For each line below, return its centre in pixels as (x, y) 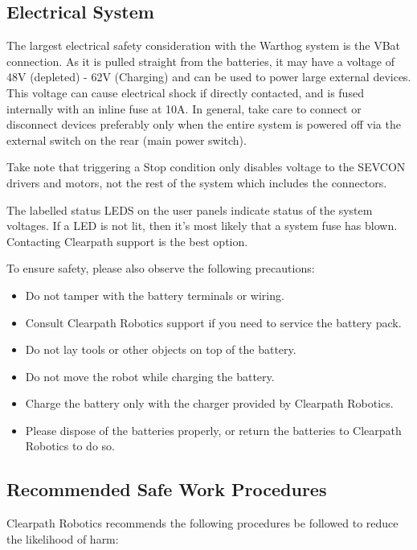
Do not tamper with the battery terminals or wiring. (155, 295)
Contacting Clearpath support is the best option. (127, 241)
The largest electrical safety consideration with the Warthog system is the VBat (203, 45)
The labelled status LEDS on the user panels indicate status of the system (190, 209)
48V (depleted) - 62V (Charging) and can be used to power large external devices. (209, 77)
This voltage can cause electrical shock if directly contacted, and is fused (185, 92)
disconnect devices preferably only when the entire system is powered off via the (204, 124)
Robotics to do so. (70, 446)
